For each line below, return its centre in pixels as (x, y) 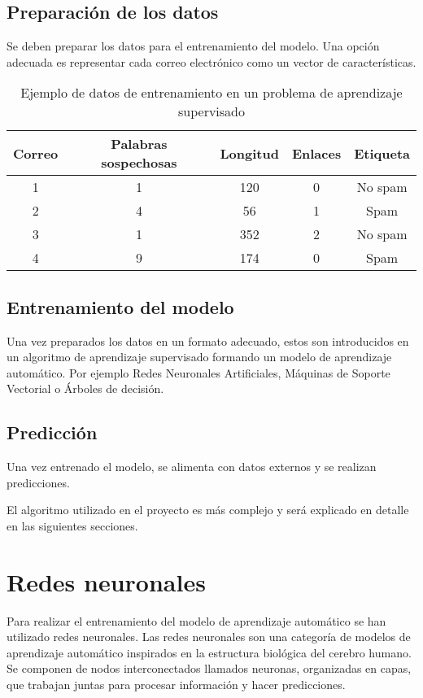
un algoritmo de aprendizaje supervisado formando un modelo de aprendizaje (199, 357)
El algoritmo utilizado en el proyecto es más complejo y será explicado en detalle (208, 510)
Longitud (249, 153)
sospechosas (139, 163)
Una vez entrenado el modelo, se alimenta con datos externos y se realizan (192, 467)
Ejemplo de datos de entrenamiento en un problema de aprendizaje (211, 93)
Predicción (52, 432)
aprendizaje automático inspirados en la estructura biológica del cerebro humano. (209, 652)
